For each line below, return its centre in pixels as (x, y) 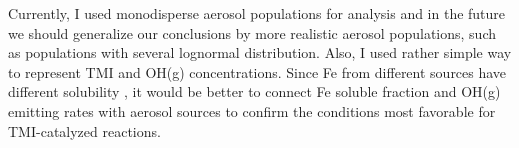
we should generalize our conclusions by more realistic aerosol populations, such (252, 32)
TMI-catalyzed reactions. (84, 130)
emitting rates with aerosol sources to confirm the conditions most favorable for (252, 110)
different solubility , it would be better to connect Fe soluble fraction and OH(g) (254, 91)
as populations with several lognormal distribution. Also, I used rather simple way (260, 52)
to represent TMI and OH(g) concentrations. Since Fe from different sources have (257, 71)
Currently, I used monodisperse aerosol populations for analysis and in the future (257, 13)
